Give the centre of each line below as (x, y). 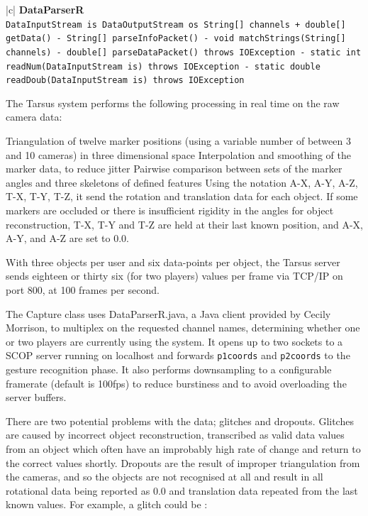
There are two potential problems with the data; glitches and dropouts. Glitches (180, 421)
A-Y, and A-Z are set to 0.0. (67, 238)
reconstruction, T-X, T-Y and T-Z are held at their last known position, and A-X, (184, 224)
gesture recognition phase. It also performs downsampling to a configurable (169, 369)
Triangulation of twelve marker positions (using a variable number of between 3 (178, 141)
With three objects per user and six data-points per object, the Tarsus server (173, 262)
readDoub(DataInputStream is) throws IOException (125, 81)
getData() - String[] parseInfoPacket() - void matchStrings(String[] (176, 39)
